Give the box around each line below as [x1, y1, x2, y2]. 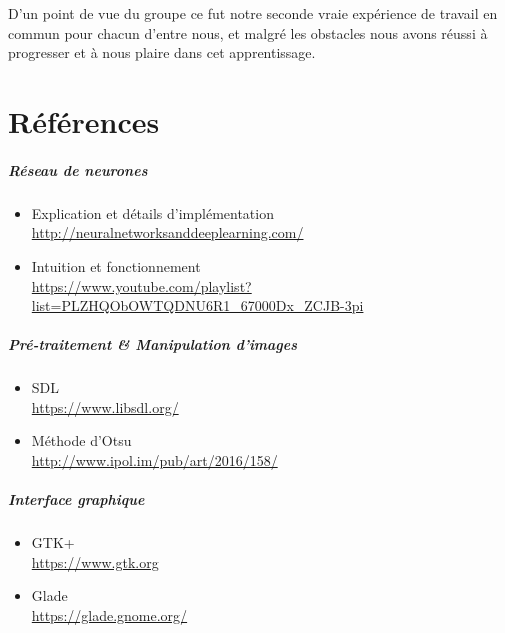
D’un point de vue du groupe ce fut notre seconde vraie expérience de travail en [8, 3, 498, 23]
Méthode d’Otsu [31, 430, 132, 451]
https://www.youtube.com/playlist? [31, 275, 252, 296]
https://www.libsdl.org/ [31, 396, 179, 417]
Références [8, 100, 160, 141]
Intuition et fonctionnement [31, 255, 201, 276]
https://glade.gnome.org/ [31, 604, 188, 625]
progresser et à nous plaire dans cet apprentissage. [8, 42, 316, 63]
